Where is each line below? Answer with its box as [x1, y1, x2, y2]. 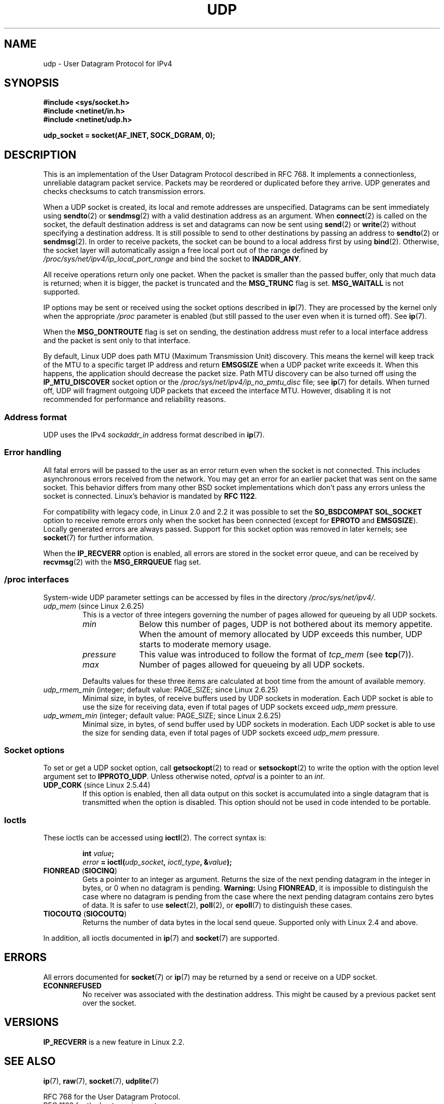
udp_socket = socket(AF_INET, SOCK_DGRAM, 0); [43, 131, 215, 140]
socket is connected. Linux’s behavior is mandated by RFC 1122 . [43, 491, 257, 500]
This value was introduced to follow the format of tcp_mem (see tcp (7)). [139, 649, 414, 659]
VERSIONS [4, 1016, 59, 1029]
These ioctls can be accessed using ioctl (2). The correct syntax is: [43, 833, 267, 842]
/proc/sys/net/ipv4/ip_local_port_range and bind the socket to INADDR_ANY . [43, 254, 302, 264]
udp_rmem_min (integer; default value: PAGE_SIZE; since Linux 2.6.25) [43, 685, 278, 694]
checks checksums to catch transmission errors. [43, 187, 206, 196]
